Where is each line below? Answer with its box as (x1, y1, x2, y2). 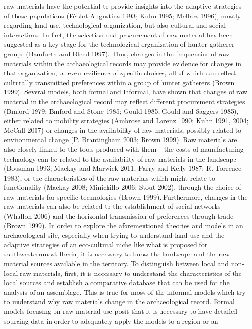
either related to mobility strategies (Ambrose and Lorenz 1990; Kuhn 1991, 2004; (4, 115, 249, 126)
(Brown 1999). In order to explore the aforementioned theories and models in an (4, 220, 243, 230)
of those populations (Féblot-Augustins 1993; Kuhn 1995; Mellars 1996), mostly (4, 10, 241, 20)
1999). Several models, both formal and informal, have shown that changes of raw (4, 87, 248, 97)
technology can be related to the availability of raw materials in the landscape (4, 153, 236, 164)
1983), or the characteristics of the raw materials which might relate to (4, 172, 216, 183)
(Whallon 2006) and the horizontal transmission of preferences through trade (4, 211, 234, 221)
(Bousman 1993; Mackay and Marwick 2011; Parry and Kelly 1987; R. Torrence (4, 163, 242, 173)
